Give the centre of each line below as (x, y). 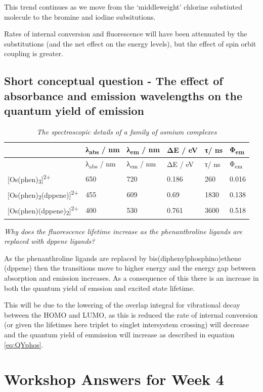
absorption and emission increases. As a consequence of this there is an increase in (131, 278)
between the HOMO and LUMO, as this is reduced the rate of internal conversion (131, 314)
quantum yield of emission (74, 111)
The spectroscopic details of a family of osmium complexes (127, 131)
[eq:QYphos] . (24, 344)
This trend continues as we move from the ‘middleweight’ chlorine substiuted (123, 7)
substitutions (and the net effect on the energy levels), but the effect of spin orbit (130, 43)
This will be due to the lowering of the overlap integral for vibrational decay (122, 305)
